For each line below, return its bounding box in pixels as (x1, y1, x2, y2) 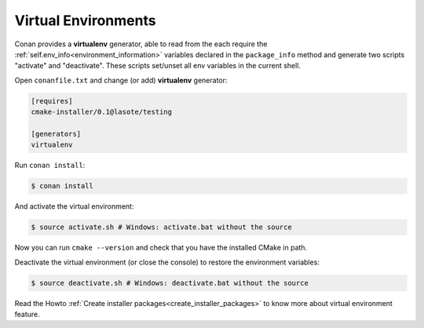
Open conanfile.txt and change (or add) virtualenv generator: (14, 75, 228, 85)
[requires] (31, 97, 73, 105)
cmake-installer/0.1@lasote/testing (31, 108, 173, 117)
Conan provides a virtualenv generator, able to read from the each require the (14, 39, 268, 49)
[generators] (31, 129, 82, 138)
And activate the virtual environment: (14, 202, 134, 211)
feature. (14, 309, 41, 319)
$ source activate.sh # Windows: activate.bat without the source (31, 223, 292, 231)
